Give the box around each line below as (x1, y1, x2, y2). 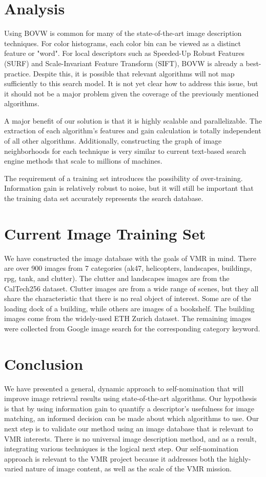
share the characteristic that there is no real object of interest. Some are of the (4, 293, 251, 304)
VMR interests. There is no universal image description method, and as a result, (4, 433, 257, 444)
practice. (4, 68, 31, 78)
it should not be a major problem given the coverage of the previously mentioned (4, 88, 259, 98)
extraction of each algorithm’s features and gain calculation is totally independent (4, 125, 261, 136)
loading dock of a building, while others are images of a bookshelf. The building (4, 303, 255, 313)
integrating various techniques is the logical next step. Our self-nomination (4, 443, 239, 454)
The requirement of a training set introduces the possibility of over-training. (4, 172, 243, 183)
